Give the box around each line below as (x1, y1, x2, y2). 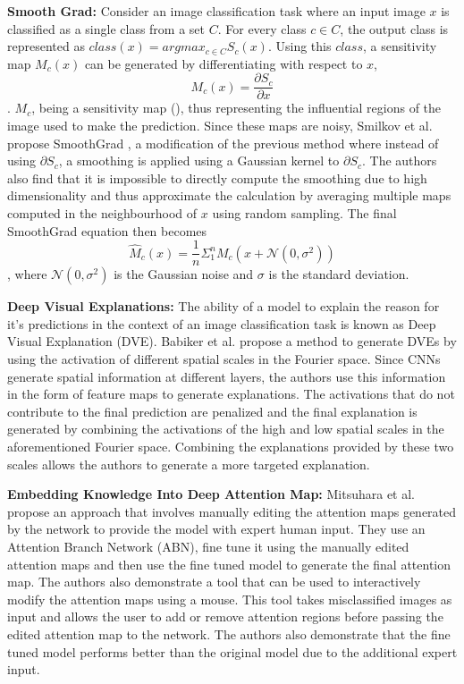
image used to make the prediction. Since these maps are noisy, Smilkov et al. (7, 116, 433, 135)
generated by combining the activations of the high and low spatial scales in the (7, 419, 444, 438)
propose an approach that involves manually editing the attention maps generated (7, 502, 457, 520)
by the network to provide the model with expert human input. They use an (7, 519, 426, 538)
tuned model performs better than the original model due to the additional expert (7, 642, 458, 661)
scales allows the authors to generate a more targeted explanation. (7, 454, 370, 473)
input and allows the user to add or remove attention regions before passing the (7, 607, 443, 626)
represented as (7, 37, 85, 55)
